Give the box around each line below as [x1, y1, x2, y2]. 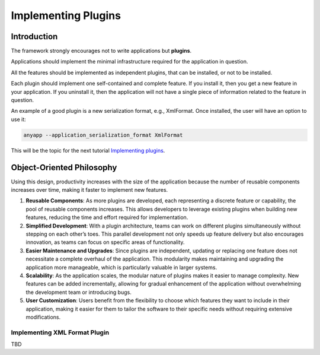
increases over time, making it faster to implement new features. [11, 186, 168, 194]
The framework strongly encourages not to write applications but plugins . [11, 47, 192, 55]
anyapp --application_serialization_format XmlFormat [23, 131, 183, 138]
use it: [11, 116, 26, 123]
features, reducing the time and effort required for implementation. [25, 214, 188, 221]
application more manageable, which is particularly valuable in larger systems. [25, 264, 217, 271]
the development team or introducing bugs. [25, 289, 132, 296]
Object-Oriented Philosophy [11, 162, 117, 172]
